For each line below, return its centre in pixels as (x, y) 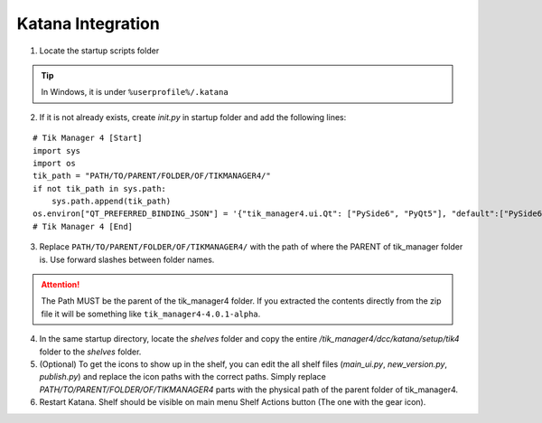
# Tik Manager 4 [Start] (88, 138)
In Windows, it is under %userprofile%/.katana (135, 92)
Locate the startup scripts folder (99, 51)
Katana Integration (88, 23)
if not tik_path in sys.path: (100, 188)
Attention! (61, 285)
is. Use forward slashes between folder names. (127, 259)
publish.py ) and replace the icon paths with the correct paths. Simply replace (183, 377)
